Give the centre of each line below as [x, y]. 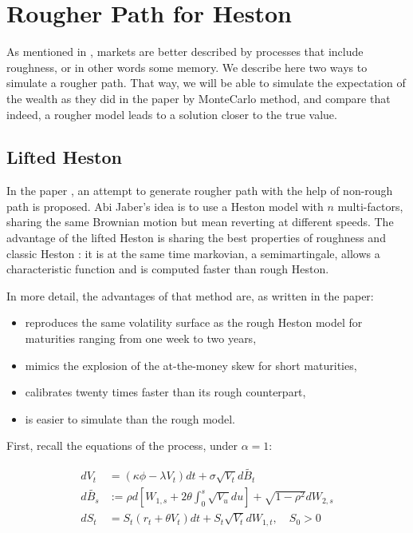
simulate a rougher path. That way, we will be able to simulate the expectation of [206, 83]
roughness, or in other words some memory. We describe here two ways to [187, 67]
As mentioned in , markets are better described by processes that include [185, 52]
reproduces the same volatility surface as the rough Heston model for [194, 322]
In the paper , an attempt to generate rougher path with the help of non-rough [200, 191]
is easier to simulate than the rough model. [130, 418]
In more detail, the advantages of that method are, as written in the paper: [190, 295]
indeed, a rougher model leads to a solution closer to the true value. [172, 114]
